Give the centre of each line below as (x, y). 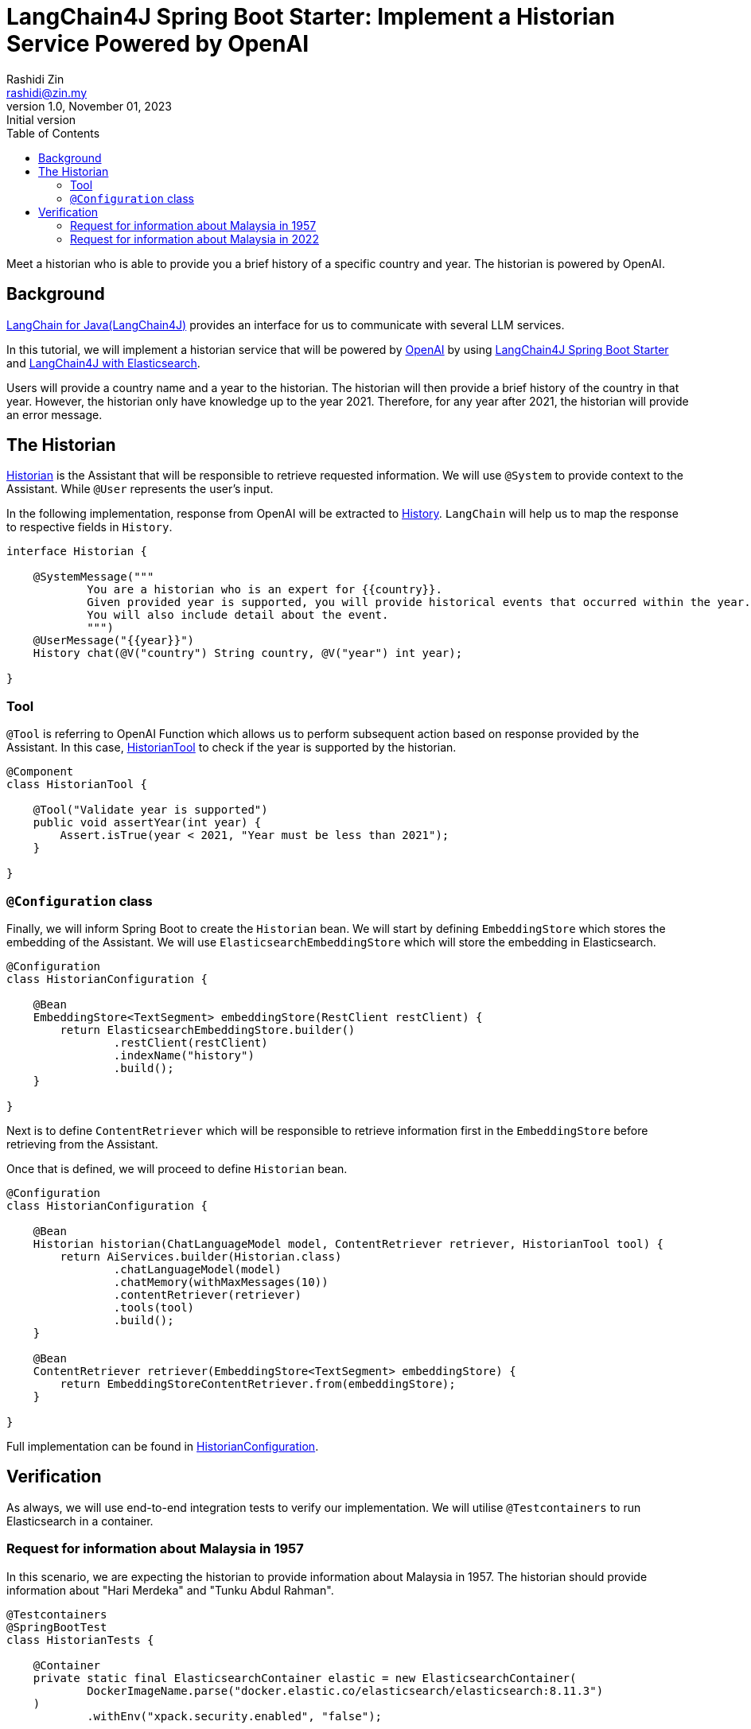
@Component (40, 772)
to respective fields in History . (89, 527)
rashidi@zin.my (47, 92)
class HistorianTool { (77, 785)
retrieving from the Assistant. (82, 1144)
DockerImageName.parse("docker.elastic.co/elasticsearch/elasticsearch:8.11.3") (345, 1690)
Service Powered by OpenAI (158, 44)
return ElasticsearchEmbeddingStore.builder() (208, 1030)
